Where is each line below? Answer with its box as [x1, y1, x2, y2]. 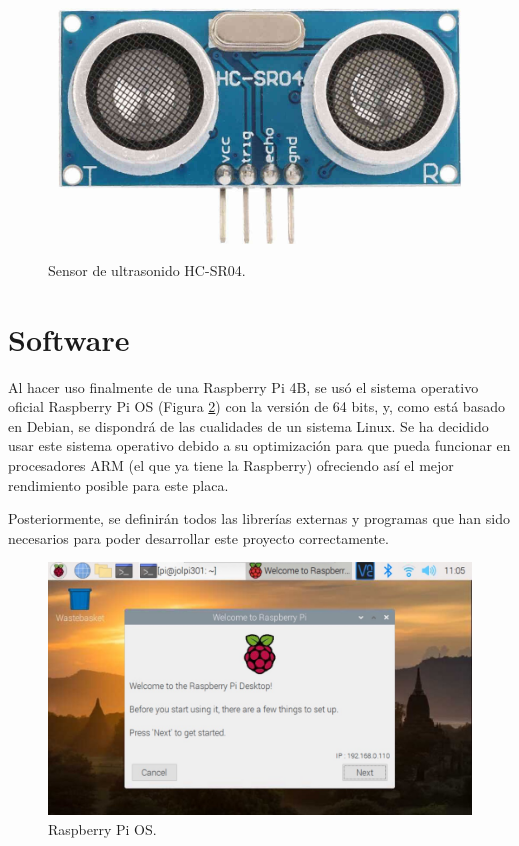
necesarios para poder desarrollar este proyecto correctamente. [8, 527, 389, 548]
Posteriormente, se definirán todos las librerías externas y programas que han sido [8, 508, 511, 529]
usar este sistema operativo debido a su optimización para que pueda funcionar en [8, 435, 511, 456]
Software [8, 318, 130, 359]
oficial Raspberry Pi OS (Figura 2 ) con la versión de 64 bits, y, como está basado [8, 396, 505, 417]
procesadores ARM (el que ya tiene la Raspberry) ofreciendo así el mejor [8, 455, 454, 475]
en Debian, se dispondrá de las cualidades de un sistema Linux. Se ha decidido [8, 415, 489, 436]
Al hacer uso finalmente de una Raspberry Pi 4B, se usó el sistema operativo [8, 376, 479, 397]
